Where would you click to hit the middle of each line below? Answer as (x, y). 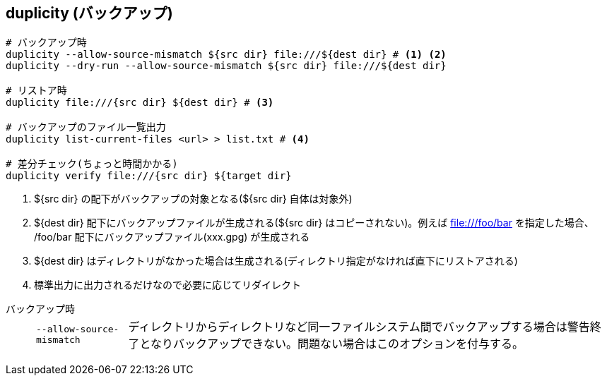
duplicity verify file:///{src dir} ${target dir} (149, 176)
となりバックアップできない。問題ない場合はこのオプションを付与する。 (332, 344)
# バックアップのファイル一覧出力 (86, 127)
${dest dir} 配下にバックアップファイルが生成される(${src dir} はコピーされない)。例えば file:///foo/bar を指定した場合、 (314, 223)
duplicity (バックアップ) (89, 13)
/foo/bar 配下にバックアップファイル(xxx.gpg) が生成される (172, 237)
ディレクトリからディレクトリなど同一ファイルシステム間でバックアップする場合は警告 (359, 327)
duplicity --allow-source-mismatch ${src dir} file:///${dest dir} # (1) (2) (226, 55)
